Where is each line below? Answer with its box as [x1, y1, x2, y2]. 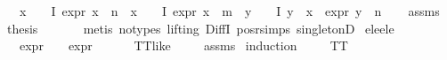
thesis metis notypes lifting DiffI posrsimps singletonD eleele [6, 19, 394, 37]
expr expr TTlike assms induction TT [19, 36, 348, 55]
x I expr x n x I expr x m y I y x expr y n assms [19, 2, 440, 19]
